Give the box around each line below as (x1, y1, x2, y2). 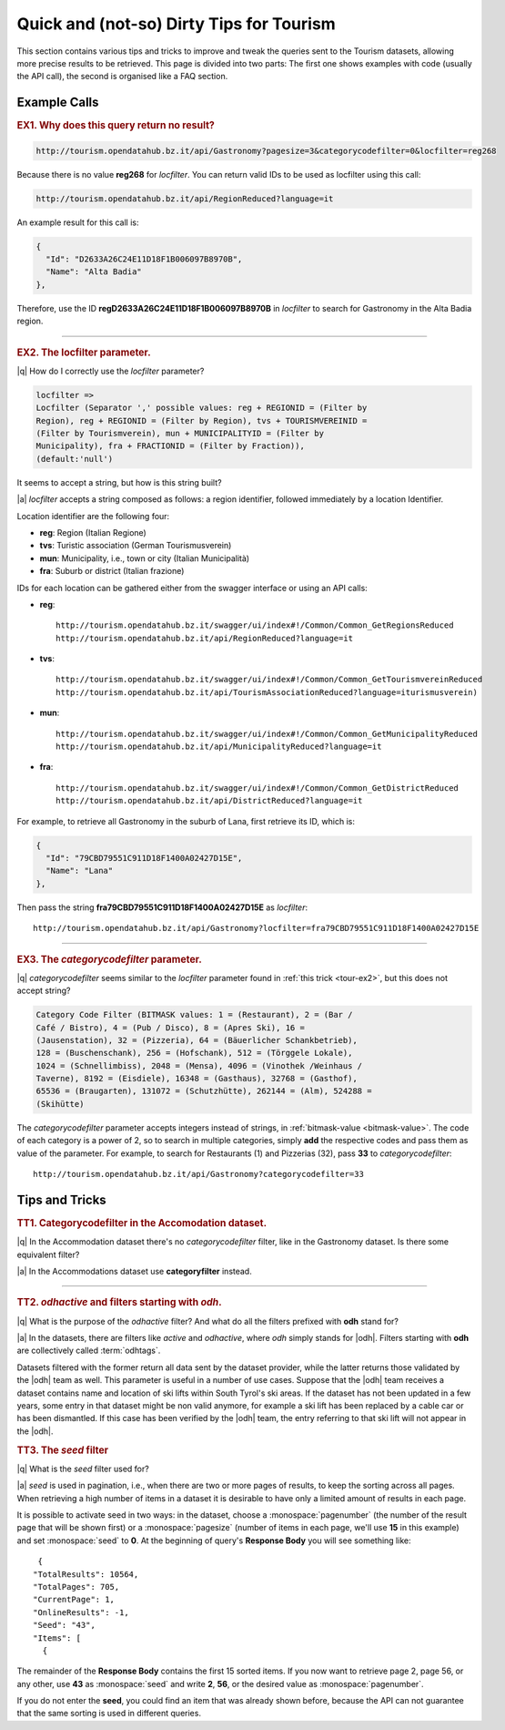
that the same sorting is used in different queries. (16, 1708, 202, 1719)
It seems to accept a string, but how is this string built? (16, 476, 222, 487)
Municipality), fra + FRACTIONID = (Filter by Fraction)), (35, 441, 305, 451)
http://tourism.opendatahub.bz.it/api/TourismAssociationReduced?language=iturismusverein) (56, 687, 478, 697)
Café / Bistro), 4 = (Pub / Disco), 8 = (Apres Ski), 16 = (35, 1022, 305, 1033)
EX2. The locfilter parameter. (16, 346, 152, 359)
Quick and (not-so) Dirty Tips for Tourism (16, 14, 336, 34)
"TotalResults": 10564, (33, 1569, 139, 1580)
